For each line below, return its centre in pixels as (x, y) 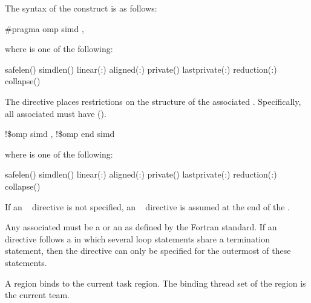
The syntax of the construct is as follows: (81, 8)
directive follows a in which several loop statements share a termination (138, 238)
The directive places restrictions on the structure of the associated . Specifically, (153, 101)
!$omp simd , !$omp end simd (60, 134)
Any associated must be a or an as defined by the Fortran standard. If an (141, 227)
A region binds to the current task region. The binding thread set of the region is (155, 283)
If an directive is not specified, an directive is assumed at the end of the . (147, 206)
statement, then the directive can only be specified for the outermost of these (148, 251)
